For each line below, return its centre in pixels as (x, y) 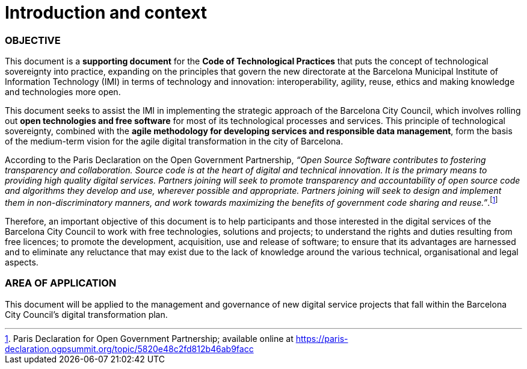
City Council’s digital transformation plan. (86, 314)
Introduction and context (106, 13)
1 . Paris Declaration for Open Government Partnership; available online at (149, 338)
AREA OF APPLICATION (61, 283)
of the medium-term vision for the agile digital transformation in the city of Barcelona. (174, 141)
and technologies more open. (63, 92)
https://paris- (322, 338)
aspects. (22, 262)
